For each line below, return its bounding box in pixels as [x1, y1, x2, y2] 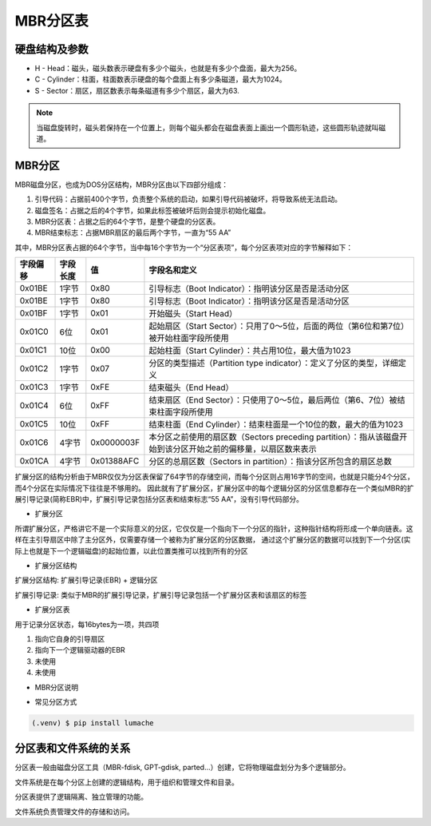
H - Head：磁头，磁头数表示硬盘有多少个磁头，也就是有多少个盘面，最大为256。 [34, 64, 302, 73]
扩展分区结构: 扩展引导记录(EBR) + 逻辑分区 [14, 575, 158, 585]
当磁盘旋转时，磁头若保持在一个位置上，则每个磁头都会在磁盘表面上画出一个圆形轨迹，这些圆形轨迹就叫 [36, 122, 379, 132]
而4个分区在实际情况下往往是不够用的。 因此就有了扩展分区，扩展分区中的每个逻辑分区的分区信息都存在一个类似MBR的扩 [14, 483, 414, 493]
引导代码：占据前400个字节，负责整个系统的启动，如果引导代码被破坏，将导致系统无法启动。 [34, 194, 342, 204]
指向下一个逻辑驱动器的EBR [34, 645, 125, 655]
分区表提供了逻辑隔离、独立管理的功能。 [14, 792, 148, 802]
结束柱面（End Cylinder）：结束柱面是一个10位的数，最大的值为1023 [148, 419, 403, 431]
